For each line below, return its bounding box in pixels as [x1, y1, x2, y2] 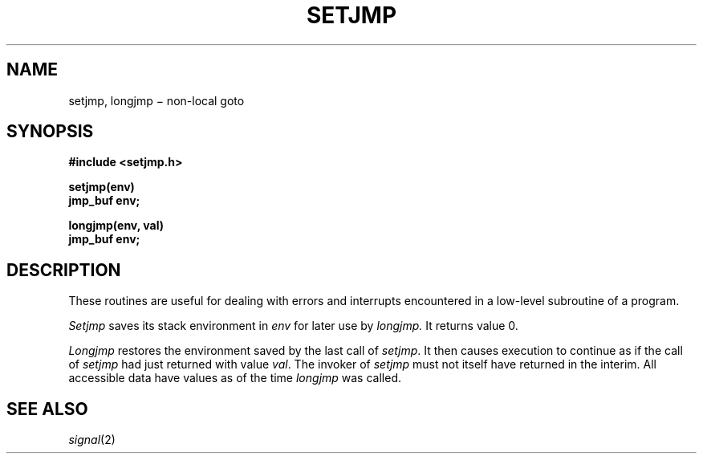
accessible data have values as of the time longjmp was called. [68, 371, 401, 385]
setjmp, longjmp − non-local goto [68, 93, 245, 108]
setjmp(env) [68, 180, 135, 194]
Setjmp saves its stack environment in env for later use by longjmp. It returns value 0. [68, 319, 518, 333]
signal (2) [68, 433, 116, 447]
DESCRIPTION [6, 259, 121, 280]
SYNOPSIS [6, 121, 94, 142]
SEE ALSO [6, 398, 88, 419]
